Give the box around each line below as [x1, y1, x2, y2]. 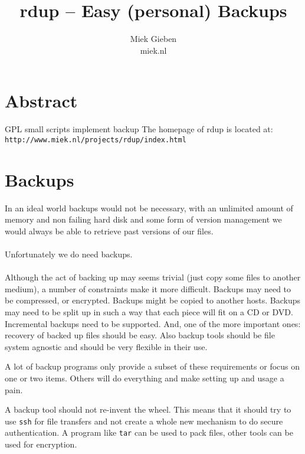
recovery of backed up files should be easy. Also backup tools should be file [5, 329, 275, 341]
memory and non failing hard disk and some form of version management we [5, 213, 282, 226]
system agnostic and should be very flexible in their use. [5, 340, 208, 352]
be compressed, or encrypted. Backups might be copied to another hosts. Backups [5, 294, 301, 306]
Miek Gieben [130, 32, 177, 45]
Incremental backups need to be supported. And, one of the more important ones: [5, 317, 301, 329]
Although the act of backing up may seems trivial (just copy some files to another [5, 271, 301, 283]
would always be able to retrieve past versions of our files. [5, 224, 214, 237]
